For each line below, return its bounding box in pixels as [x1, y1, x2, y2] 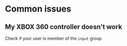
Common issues [5, 3, 71, 15]
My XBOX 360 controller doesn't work [5, 23, 122, 31]
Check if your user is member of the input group [5, 35, 102, 41]
